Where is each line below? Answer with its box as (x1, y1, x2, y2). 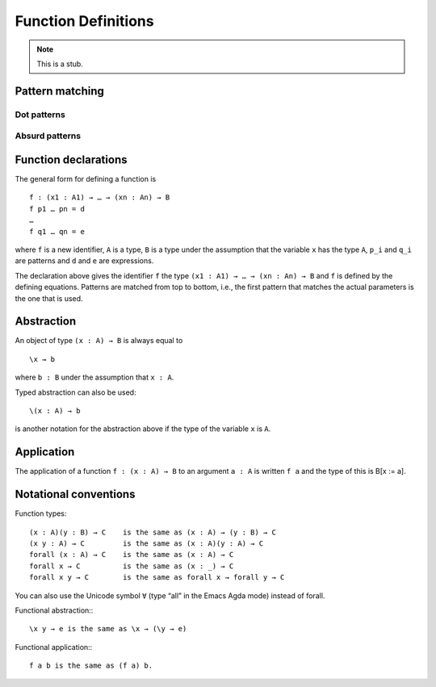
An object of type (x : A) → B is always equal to (15, 336, 183, 346)
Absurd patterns (15, 130, 81, 141)
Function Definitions (15, 12, 154, 30)
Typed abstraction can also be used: (15, 387, 136, 397)
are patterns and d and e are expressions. (15, 256, 154, 266)
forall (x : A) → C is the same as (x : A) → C (29, 550, 234, 559)
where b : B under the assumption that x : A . (15, 372, 174, 383)
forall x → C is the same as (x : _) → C (29, 561, 234, 571)
